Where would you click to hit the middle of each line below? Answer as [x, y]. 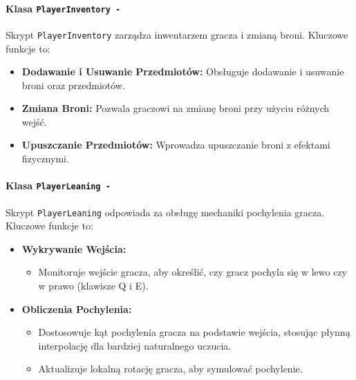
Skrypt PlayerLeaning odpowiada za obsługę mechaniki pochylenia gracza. [165, 212]
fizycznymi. [45, 159]
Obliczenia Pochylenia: [77, 308]
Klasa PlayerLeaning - [58, 186]
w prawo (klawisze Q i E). [93, 285]
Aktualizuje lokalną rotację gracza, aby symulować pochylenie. [170, 369]
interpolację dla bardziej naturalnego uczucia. [135, 345]
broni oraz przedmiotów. [73, 85]
